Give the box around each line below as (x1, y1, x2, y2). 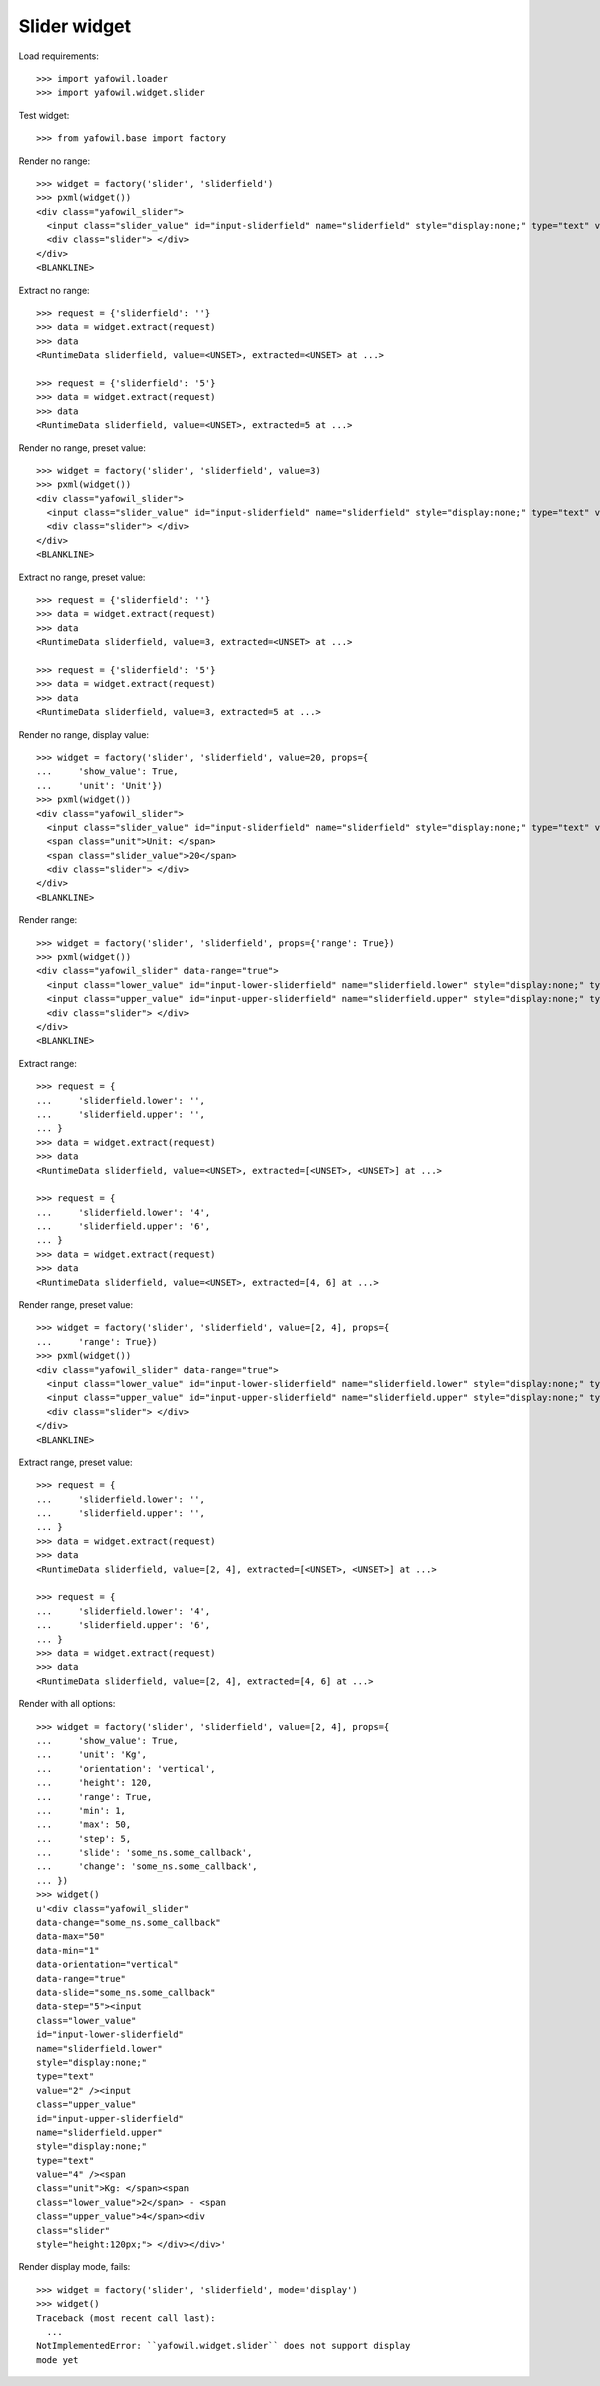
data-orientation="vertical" (36, 1959, 179, 1970)
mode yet (36, 2354, 79, 2365)
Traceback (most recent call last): (36, 2312, 216, 2324)
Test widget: (18, 109, 70, 121)
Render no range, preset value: (18, 441, 147, 454)
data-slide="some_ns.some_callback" (36, 1986, 216, 1998)
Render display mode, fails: (18, 2261, 131, 2273)
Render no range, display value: (18, 728, 150, 740)
